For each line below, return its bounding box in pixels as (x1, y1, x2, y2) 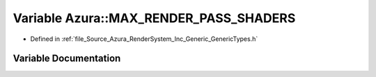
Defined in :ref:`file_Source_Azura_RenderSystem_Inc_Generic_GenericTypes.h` (30, 35, 258, 43)
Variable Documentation (13, 53, 121, 65)
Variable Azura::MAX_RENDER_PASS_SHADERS (13, 10, 296, 26)
